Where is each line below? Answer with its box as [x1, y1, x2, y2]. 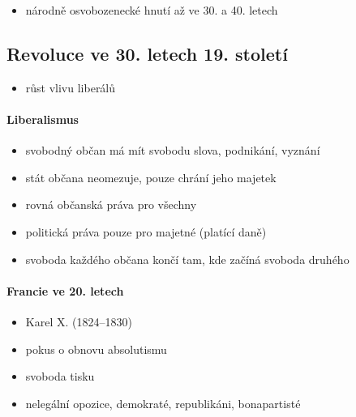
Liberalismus [6, 110, 79, 127]
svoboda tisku [25, 368, 95, 385]
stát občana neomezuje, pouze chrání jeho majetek [25, 168, 277, 185]
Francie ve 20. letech [6, 282, 124, 299]
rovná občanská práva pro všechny [25, 196, 197, 213]
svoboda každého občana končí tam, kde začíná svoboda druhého [25, 250, 350, 267]
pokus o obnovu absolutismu [25, 340, 167, 357]
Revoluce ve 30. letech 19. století [6, 40, 288, 66]
